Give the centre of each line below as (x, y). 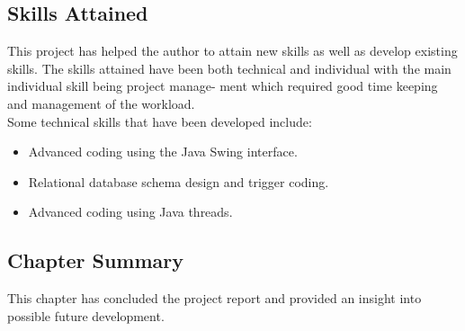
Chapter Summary (95, 260)
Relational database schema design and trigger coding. (179, 181)
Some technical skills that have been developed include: (160, 121)
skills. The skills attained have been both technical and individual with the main (229, 68)
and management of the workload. (101, 103)
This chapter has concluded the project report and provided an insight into (215, 298)
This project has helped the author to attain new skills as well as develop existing (232, 51)
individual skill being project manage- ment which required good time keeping (223, 86)
